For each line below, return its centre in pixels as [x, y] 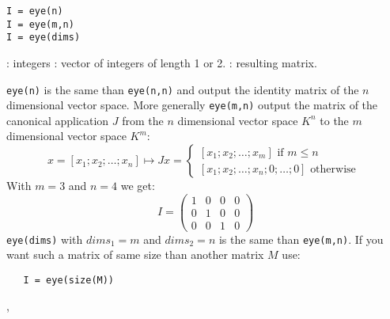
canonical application [58, 120]
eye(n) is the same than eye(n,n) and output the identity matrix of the [183, 89]
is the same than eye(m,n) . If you [301, 239]
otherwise [333, 169]
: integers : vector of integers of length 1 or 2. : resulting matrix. [162, 62]
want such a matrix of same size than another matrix [135, 254]
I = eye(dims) [44, 38]
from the [143, 120]
